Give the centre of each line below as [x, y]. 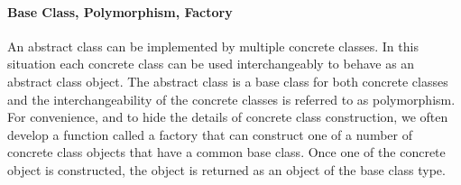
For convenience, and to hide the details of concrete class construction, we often [228, 117]
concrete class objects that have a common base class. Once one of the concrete [226, 152]
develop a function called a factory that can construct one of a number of [210, 134]
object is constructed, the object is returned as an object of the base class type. [226, 169]
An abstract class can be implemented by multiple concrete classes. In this [213, 46]
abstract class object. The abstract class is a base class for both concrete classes [228, 81]
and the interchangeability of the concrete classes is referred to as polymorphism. [231, 99]
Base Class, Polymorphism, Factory [120, 11]
